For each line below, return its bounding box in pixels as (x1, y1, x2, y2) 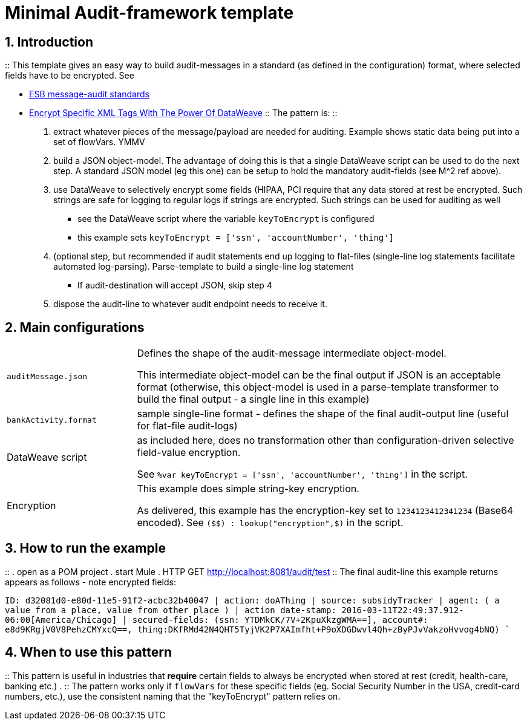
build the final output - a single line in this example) (137, 393, 370, 406)
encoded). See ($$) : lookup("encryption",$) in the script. (137, 516, 404, 529)
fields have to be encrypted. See (5, 70, 134, 81)
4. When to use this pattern (5, 645, 172, 660)
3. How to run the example (5, 541, 166, 556)
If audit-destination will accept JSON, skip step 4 (77, 280, 272, 291)
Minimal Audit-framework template (5, 2, 294, 23)
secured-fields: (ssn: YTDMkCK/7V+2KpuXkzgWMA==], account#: (132, 614, 428, 625)
